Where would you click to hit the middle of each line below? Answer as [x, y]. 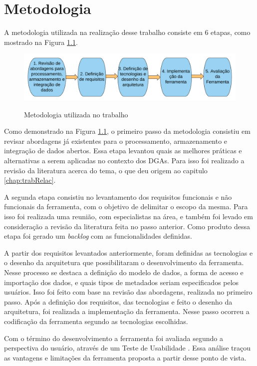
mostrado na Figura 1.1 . [41, 42]
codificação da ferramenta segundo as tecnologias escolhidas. [96, 321]
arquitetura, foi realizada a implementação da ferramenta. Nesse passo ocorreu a [127, 311]
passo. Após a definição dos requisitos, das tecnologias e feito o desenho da [118, 301]
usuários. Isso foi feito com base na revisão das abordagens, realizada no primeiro [128, 292]
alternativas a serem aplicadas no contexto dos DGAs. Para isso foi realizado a [124, 161]
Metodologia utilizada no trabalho [76, 114]
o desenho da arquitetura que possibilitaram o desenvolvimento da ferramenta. [124, 262]
